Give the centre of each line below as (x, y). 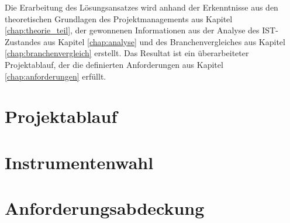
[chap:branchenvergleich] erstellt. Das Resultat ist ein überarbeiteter (127, 53)
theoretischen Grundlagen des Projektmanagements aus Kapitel (119, 18)
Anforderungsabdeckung (105, 208)
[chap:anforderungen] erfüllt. (56, 76)
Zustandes (23, 41)
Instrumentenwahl (79, 162)
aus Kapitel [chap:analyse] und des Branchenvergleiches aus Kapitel (164, 41)
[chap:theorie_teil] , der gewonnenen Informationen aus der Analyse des (132, 30)
